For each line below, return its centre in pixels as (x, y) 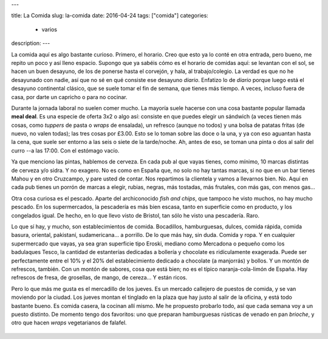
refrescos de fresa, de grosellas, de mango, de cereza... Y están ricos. (99, 278)
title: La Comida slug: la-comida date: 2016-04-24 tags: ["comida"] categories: (110, 16)
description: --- (31, 43)
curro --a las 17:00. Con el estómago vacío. (65, 150)
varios (50, 29)
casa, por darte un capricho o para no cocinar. (69, 97)
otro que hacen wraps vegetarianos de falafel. (69, 323)
